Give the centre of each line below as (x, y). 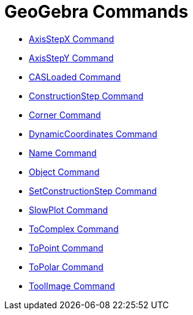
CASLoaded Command (75, 77)
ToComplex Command (74, 229)
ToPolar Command (66, 267)
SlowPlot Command (69, 210)
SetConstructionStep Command (93, 191)
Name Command (63, 153)
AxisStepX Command (72, 39)
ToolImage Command (72, 286)
